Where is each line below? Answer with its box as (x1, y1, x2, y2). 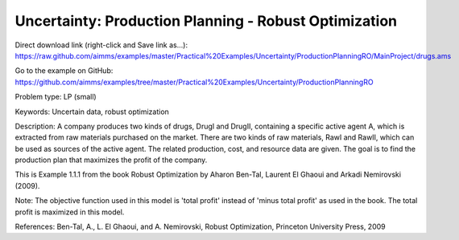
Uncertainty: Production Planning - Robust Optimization (14, 12, 398, 30)
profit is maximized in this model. (14, 207, 125, 217)
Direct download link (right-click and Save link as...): (14, 40, 188, 50)
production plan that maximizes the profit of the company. (14, 155, 208, 165)
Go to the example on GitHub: (14, 66, 114, 75)
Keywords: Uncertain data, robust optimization (14, 107, 169, 116)
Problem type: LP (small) (14, 92, 97, 102)
